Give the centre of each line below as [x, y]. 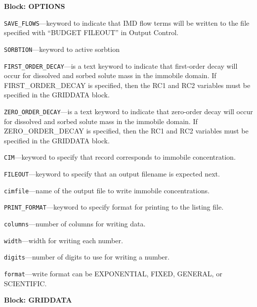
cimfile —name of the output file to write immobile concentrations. [107, 190]
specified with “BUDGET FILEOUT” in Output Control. [91, 32]
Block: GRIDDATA [38, 300]
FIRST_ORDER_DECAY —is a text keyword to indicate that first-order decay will [121, 66]
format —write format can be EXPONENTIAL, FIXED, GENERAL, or [113, 273]
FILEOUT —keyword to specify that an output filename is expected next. [112, 174]
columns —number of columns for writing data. [75, 223]
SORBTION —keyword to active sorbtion [62, 49]
